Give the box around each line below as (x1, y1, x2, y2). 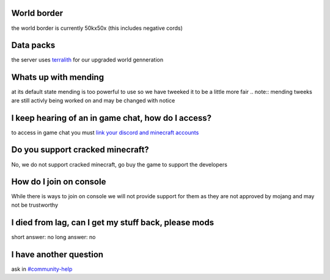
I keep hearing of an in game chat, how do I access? (11, 113, 212, 123)
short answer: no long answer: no (11, 233, 96, 240)
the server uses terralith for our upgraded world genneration (11, 56, 164, 63)
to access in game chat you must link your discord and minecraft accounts (11, 129, 199, 136)
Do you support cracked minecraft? (11, 145, 149, 155)
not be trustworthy (11, 201, 58, 209)
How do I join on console (11, 177, 106, 187)
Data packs (11, 40, 56, 51)
